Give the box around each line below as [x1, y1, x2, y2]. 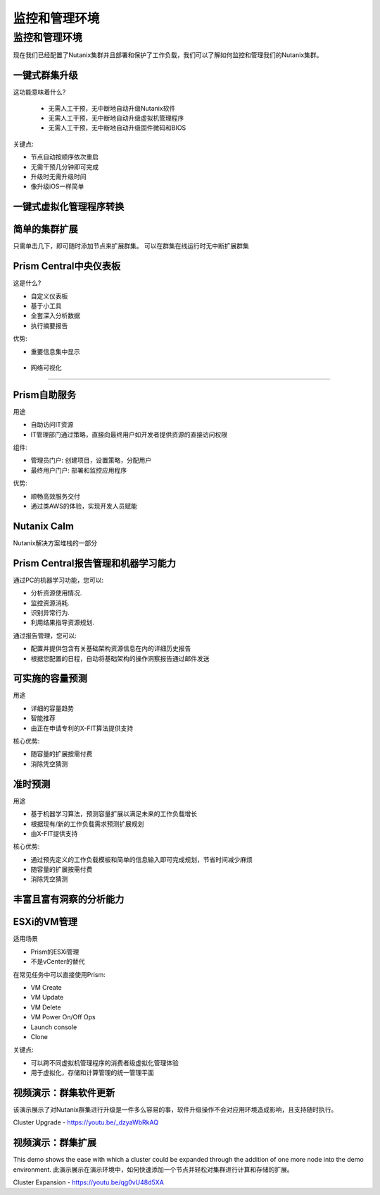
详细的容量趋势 [30, 704, 74, 712]
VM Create [30, 983, 63, 991]
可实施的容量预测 [13, 672, 87, 684]
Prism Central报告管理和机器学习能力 [13, 557, 176, 569]
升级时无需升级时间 [30, 173, 87, 181]
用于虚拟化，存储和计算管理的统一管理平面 [30, 1069, 154, 1077]
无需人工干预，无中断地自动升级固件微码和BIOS [48, 123, 186, 132]
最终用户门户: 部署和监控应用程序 [30, 466, 127, 474]
